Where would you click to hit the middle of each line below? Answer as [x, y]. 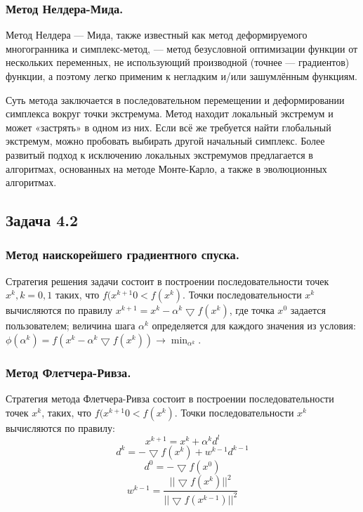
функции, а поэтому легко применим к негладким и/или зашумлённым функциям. [182, 76]
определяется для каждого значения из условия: [254, 326]
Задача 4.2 [42, 220]
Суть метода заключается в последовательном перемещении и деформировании [175, 99]
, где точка [252, 310]
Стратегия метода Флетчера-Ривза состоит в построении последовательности [170, 399]
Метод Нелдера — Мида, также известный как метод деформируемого [157, 35]
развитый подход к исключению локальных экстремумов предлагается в [159, 154]
